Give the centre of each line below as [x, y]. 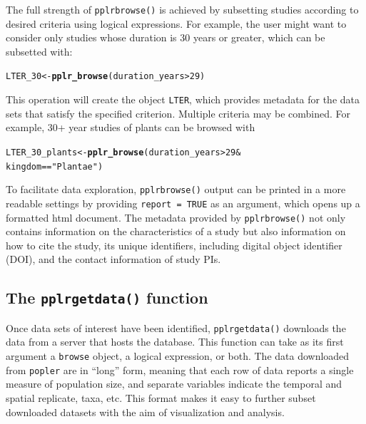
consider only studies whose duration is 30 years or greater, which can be [166, 37]
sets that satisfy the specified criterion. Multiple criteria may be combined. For [178, 113]
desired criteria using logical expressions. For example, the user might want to [176, 23]
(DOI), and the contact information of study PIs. [113, 259]
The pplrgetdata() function [107, 298]
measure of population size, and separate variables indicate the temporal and [174, 384]
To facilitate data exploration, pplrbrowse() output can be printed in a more [176, 189]
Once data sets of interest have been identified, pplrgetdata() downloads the [176, 327]
